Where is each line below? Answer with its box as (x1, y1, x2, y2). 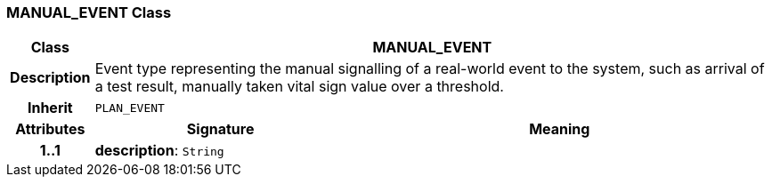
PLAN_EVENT (94, 100, 165, 115)
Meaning (529, 120, 590, 139)
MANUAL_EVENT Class (6, 4, 172, 21)
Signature (186, 120, 255, 139)
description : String (94, 141, 224, 160)
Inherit (27, 99, 73, 117)
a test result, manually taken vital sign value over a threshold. (94, 77, 504, 96)
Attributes (15, 120, 85, 139)
